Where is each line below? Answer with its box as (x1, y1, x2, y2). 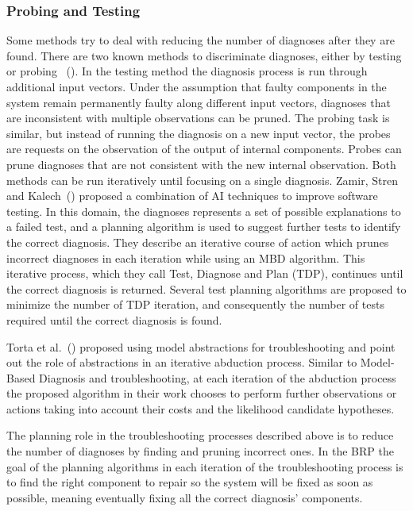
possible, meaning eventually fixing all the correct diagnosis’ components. (6, 489, 363, 505)
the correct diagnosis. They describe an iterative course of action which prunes (6, 233, 389, 250)
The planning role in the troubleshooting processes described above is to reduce (6, 427, 394, 444)
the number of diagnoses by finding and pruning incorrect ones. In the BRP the (6, 443, 394, 459)
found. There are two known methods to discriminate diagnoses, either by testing (6, 47, 402, 63)
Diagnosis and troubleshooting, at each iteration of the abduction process (39, 369, 396, 386)
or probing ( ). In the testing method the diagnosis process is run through (6, 63, 368, 79)
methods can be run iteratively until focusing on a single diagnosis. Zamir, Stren (6, 171, 398, 188)
